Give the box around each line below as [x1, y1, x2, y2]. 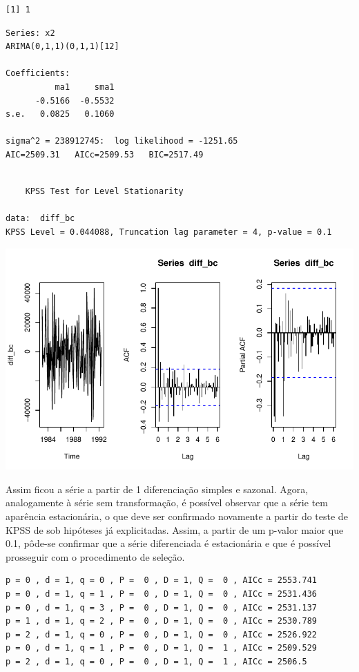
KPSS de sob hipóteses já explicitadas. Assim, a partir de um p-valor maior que [6, 522, 344, 537]
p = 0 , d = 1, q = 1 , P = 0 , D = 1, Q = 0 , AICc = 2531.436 [6, 588, 318, 599]
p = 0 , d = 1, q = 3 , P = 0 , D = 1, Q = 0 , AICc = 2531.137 [6, 602, 318, 613]
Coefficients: [6, 68, 70, 79]
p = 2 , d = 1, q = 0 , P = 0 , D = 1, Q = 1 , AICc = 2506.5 [6, 656, 307, 666]
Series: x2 [6, 28, 55, 38]
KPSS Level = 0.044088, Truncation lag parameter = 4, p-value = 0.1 [6, 227, 332, 237]
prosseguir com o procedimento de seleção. [6, 549, 185, 564]
